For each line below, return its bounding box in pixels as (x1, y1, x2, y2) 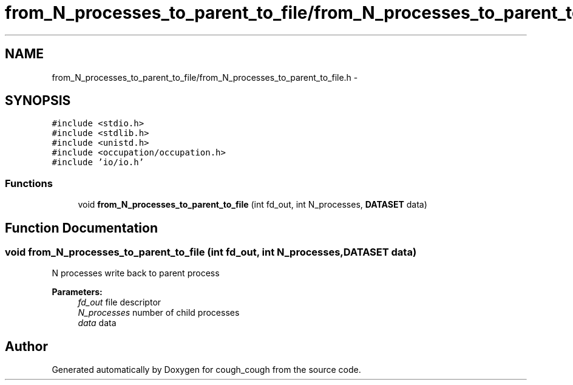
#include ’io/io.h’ (52, 157, 144, 168)
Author (5, 338, 48, 354)
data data (78, 318, 117, 329)
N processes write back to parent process (52, 268, 220, 279)
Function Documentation (5, 220, 158, 236)
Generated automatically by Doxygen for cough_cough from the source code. (52, 364, 361, 375)
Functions (5, 177, 53, 189)
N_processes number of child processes (78, 307, 240, 318)
